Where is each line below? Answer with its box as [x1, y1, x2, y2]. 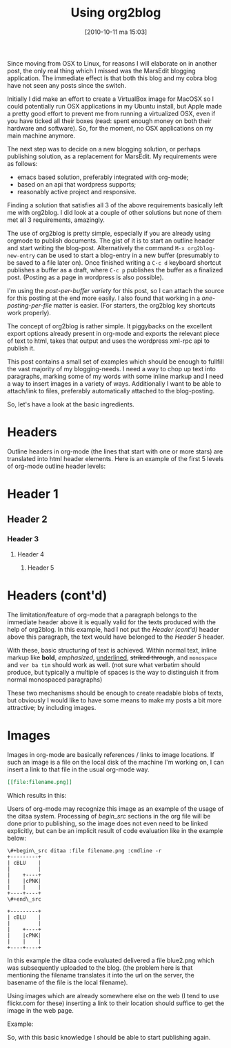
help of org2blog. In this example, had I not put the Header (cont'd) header [7, 625, 219, 633]
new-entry [7, 252, 36, 259]
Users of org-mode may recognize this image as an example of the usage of [7, 804, 224, 813]
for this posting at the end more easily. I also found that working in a [7, 294, 201, 302]
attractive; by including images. [7, 703, 97, 711]
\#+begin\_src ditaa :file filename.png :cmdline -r [7, 847, 162, 854]
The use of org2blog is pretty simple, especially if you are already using [7, 229, 211, 237]
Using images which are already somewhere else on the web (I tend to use [7, 991, 219, 1000]
